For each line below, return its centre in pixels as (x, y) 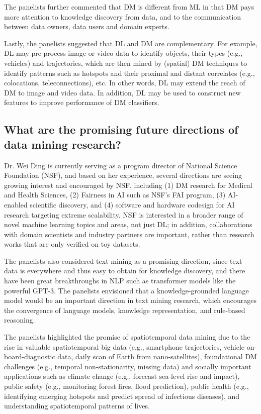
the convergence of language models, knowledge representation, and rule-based (125, 310)
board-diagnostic (30, 356)
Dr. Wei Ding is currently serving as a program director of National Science (121, 165)
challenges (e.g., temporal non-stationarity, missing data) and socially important (128, 366)
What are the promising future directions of (121, 129)
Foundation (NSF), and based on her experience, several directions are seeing (123, 175)
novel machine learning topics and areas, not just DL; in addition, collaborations (128, 224)
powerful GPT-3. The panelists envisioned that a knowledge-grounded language (126, 290)
